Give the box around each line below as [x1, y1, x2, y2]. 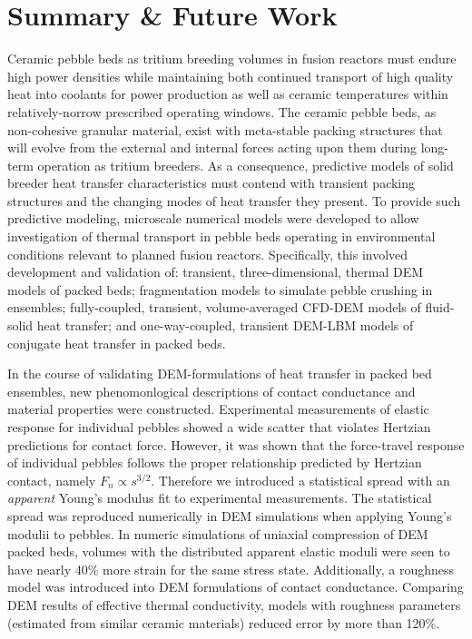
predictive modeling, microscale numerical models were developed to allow [7, 209, 419, 228]
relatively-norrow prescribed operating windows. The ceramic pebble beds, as [7, 102, 437, 121]
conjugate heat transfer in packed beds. [7, 333, 226, 352]
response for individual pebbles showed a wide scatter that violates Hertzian [7, 418, 431, 436]
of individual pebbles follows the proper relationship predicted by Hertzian [7, 453, 422, 472]
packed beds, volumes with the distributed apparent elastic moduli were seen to [7, 542, 450, 561]
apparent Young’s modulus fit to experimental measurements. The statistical [7, 488, 432, 507]
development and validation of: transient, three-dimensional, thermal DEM [7, 262, 424, 281]
